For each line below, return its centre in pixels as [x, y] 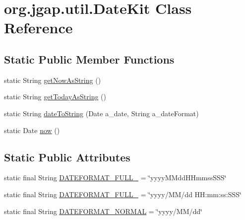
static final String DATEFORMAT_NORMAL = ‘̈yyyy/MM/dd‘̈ [103, 211]
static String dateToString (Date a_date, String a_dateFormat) [101, 113]
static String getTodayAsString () [55, 97]
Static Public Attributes [67, 157]
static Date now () [32, 130]
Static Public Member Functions [89, 59]
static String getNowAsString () [53, 80]
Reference [38, 28]
